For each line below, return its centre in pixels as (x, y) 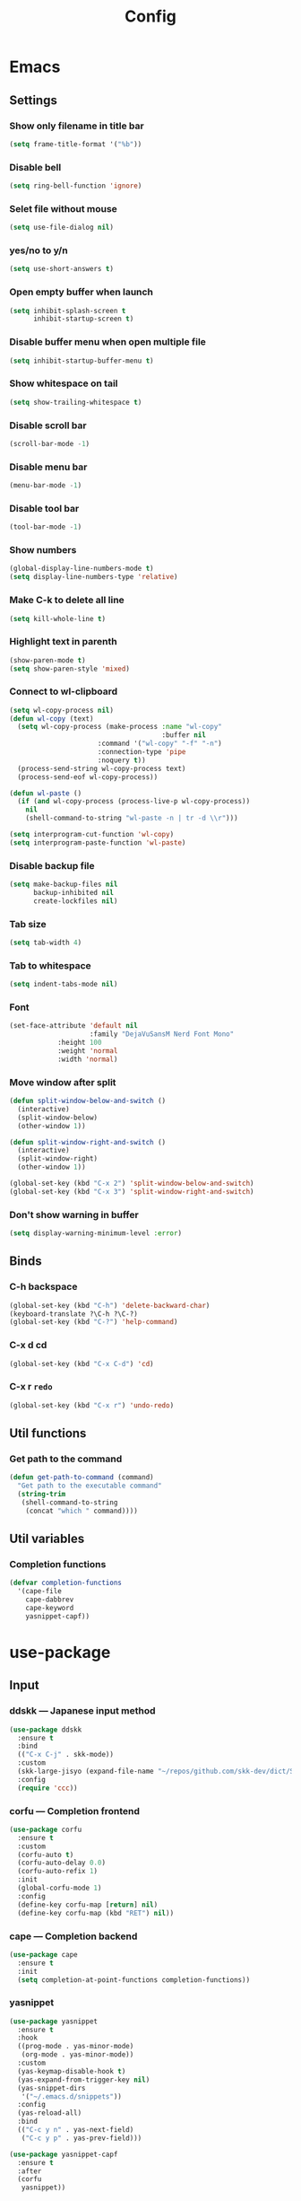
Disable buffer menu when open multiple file (107, 342)
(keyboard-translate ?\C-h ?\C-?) (74, 1314)
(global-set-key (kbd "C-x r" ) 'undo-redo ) (92, 1405)
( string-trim (42, 1495)
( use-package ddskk (46, 1730)
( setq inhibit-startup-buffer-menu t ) (82, 361)
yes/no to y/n (39, 250)
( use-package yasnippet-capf (64, 2154)
